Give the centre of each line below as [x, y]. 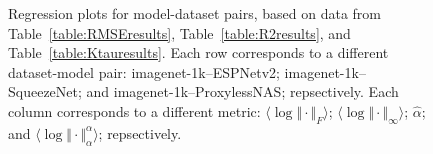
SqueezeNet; [45, 91]
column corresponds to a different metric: [134, 110]
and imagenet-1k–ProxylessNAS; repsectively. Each [242, 91]
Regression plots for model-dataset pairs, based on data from [194, 13]
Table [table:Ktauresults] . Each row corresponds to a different [198, 52]
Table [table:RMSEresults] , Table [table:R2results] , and [179, 32]
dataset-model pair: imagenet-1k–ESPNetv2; [144, 71]
